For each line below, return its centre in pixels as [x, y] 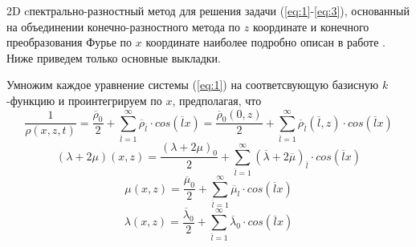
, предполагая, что [217, 100]
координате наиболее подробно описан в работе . [266, 42]
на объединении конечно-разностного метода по [124, 26]
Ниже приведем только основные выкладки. [114, 57]
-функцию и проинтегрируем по [84, 100]
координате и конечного [311, 26]
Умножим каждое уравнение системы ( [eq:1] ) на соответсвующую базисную [193, 85]
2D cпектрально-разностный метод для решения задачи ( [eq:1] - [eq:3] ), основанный [208, 10]
